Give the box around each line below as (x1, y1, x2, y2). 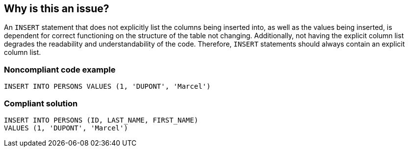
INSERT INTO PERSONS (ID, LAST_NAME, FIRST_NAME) (4, 116, 199, 124)
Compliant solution (4, 98, 78, 108)
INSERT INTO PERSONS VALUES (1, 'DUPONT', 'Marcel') (4, 82, 211, 91)
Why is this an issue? (4, 2, 109, 15)
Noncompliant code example (4, 64, 116, 75)
